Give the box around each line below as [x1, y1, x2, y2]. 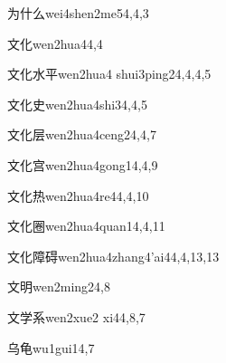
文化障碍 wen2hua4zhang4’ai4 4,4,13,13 [7, 246, 220, 265]
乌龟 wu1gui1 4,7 [7, 338, 95, 357]
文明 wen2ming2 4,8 [7, 277, 110, 296]
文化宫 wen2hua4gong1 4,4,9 [7, 155, 158, 174]
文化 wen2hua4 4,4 [7, 33, 103, 53]
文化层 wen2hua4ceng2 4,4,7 [7, 125, 156, 144]
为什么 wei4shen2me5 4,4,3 [7, 4, 149, 22]
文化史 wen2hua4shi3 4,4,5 [7, 94, 147, 113]
